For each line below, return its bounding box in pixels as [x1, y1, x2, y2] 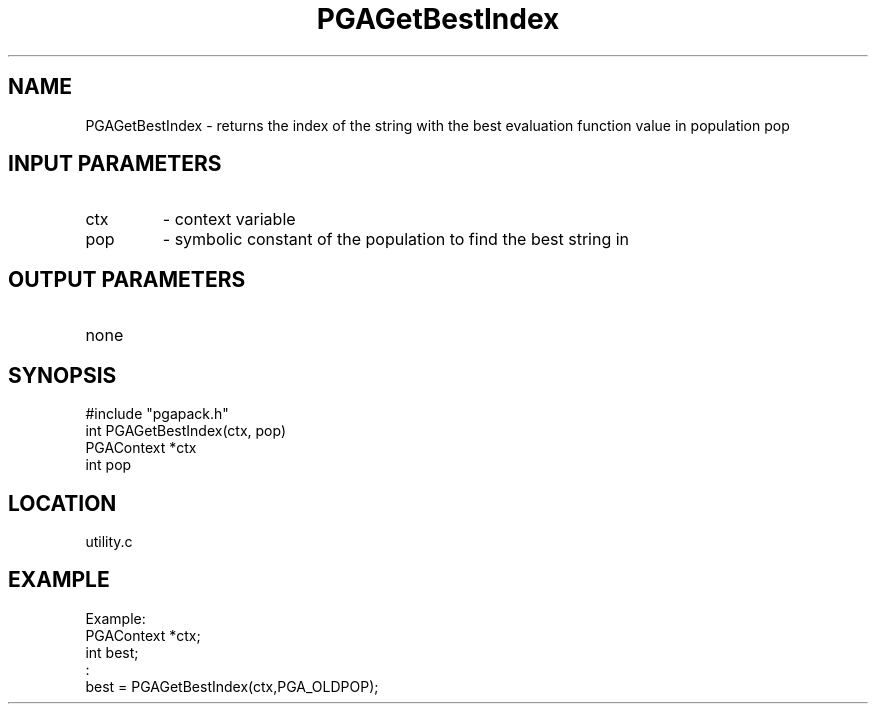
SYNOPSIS [8, 362, 117, 388]
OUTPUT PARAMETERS [8, 266, 246, 292]
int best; [85, 643, 139, 661]
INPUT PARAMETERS [8, 151, 222, 177]
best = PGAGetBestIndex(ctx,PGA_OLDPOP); [85, 677, 379, 695]
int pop [85, 456, 132, 474]
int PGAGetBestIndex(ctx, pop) [85, 422, 287, 440]
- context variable [162, 209, 296, 230]
